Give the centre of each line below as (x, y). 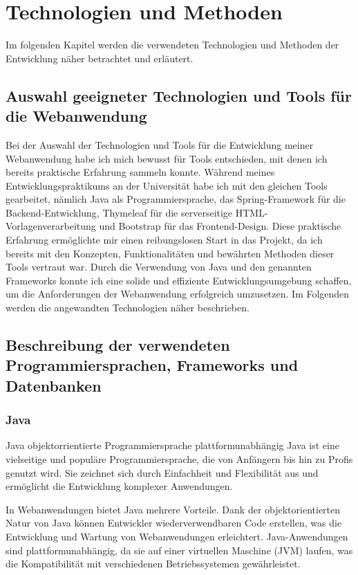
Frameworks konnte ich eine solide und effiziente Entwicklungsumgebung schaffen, (179, 280)
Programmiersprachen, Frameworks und (152, 365)
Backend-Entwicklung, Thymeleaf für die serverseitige (119, 212)
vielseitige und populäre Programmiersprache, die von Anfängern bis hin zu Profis (179, 459)
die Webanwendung (76, 116)
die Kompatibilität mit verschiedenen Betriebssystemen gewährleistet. (153, 564)
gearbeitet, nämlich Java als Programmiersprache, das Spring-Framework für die (176, 199)
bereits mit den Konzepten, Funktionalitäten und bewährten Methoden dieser (170, 253)
